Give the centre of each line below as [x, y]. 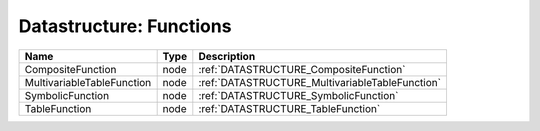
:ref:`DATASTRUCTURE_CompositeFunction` [302, 69]
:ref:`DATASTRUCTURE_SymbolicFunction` [298, 95]
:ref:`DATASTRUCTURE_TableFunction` [289, 108]
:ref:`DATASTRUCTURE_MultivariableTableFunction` [320, 82]
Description [227, 56]
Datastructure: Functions [125, 26]
